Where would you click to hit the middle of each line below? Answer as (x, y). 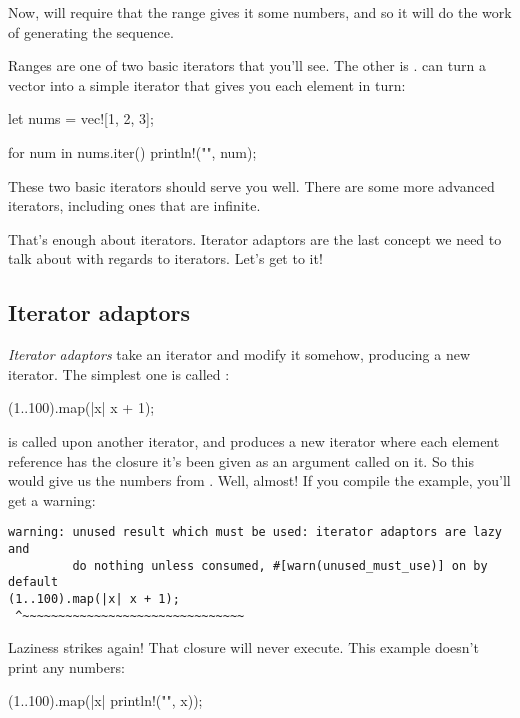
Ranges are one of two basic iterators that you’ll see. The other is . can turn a (247, 65)
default (33, 582)
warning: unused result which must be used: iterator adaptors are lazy (255, 532)
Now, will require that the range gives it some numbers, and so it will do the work (260, 12)
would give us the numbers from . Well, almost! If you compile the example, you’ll (259, 480)
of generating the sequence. (91, 31)
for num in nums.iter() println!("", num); (132, 151)
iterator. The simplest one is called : (119, 373)
